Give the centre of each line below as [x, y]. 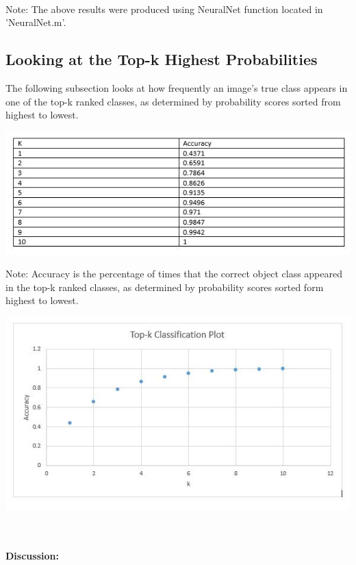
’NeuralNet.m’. [36, 22]
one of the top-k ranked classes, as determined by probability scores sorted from [173, 101]
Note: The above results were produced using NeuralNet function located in [164, 9]
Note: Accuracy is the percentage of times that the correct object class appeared [174, 274]
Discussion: [32, 556]
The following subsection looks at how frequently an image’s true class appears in [177, 87]
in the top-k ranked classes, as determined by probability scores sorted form [165, 287]
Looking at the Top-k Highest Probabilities [162, 59]
